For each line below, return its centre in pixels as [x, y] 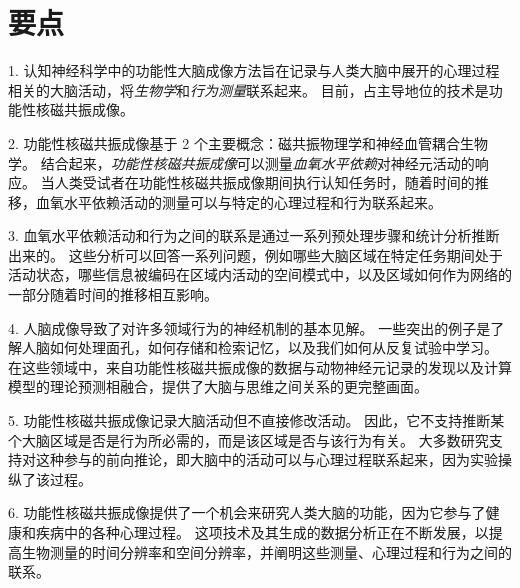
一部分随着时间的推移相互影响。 [113, 294]
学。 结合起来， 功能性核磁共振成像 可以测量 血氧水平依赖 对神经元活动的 [241, 162]
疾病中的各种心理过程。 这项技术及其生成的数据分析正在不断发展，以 [262, 532]
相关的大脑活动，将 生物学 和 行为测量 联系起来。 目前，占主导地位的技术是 [248, 89]
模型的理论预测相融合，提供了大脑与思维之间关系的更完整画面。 [218, 386]
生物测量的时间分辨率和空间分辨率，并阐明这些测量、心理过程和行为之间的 [266, 551]
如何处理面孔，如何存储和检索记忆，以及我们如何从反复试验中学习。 [273, 347]
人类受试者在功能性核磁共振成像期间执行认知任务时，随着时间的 [264, 182]
